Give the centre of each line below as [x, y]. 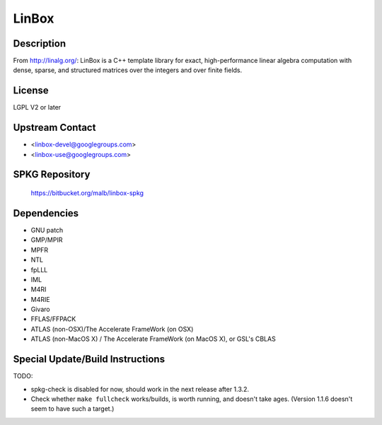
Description [40, 43]
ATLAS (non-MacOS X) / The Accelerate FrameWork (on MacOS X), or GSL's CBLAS [153, 339]
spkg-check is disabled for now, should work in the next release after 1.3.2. [140, 389]
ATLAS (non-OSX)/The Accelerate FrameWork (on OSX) [112, 329]
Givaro [40, 309]
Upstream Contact [54, 128]
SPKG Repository [52, 174]
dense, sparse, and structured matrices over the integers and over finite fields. [128, 70]
